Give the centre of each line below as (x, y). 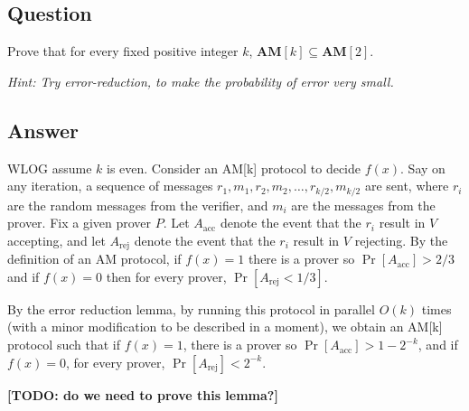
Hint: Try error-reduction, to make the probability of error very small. (201, 81)
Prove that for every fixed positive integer (123, 51)
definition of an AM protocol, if (94, 259)
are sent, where (407, 186)
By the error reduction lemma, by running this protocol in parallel (191, 308)
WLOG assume (50, 168)
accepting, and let (56, 240)
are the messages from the (363, 205)
